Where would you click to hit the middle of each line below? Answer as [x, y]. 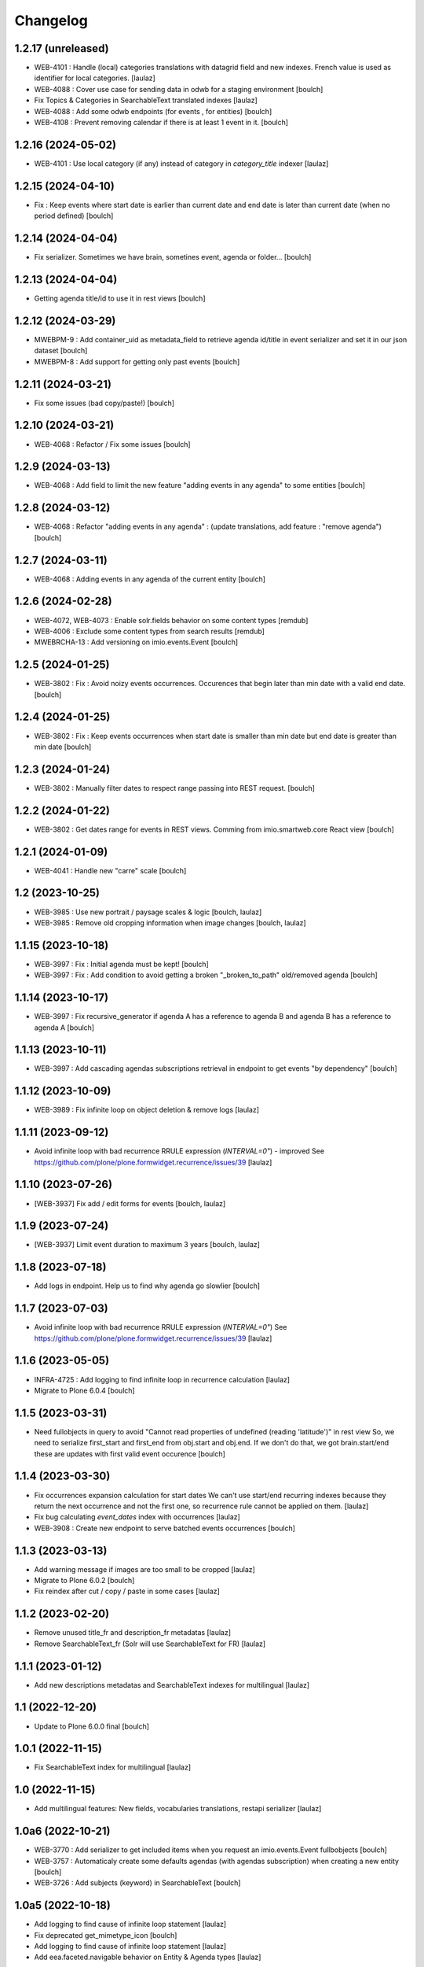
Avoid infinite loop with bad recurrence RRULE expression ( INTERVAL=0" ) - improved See [179, 1151]
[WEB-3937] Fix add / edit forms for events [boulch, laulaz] [130, 1203]
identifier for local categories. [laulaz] [95, 78]
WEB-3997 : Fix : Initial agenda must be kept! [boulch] [122, 964]
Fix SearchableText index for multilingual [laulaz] [113, 1767]
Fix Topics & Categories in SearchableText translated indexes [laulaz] [146, 100]
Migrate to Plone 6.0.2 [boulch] [84, 1581]
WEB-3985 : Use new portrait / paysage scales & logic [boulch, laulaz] [148, 912]
